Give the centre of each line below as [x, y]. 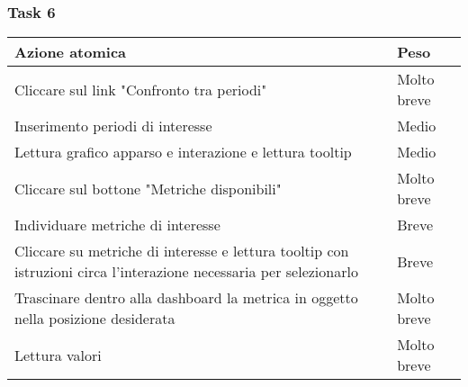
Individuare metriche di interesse [117, 225]
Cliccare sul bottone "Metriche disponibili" [148, 188]
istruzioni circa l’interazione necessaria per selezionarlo [186, 272]
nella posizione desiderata [95, 319]
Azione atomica [71, 52]
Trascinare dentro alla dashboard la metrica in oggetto [186, 298]
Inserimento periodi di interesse [113, 126]
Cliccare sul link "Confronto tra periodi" [141, 89]
